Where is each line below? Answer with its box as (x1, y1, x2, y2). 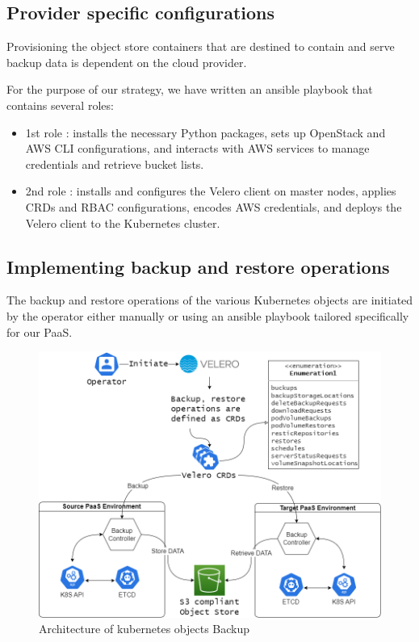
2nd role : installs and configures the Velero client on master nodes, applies (25, 183, 396, 199)
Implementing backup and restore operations (6, 254, 390, 279)
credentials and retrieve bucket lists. (25, 155, 204, 172)
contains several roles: (6, 96, 114, 113)
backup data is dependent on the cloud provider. (6, 53, 247, 70)
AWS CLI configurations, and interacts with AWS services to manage (25, 140, 370, 157)
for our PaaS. (6, 323, 73, 340)
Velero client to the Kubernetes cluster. (25, 214, 220, 231)
